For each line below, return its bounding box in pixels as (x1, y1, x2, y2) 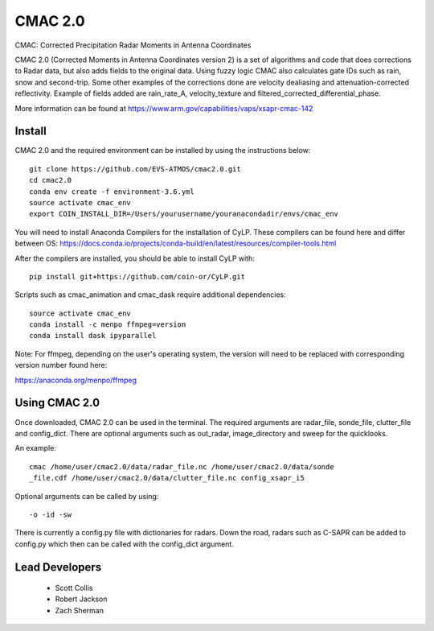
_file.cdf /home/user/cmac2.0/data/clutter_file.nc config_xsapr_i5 (29, 473, 305, 483)
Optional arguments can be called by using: (14, 491, 159, 501)
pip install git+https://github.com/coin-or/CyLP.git (29, 272, 245, 281)
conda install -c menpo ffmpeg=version (29, 320, 186, 329)
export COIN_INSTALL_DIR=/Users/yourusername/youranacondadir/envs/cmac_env (29, 209, 339, 219)
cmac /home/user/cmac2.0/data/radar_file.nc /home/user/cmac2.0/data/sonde (29, 462, 334, 471)
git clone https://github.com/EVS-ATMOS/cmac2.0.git (29, 164, 241, 173)
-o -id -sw (29, 509, 72, 519)
